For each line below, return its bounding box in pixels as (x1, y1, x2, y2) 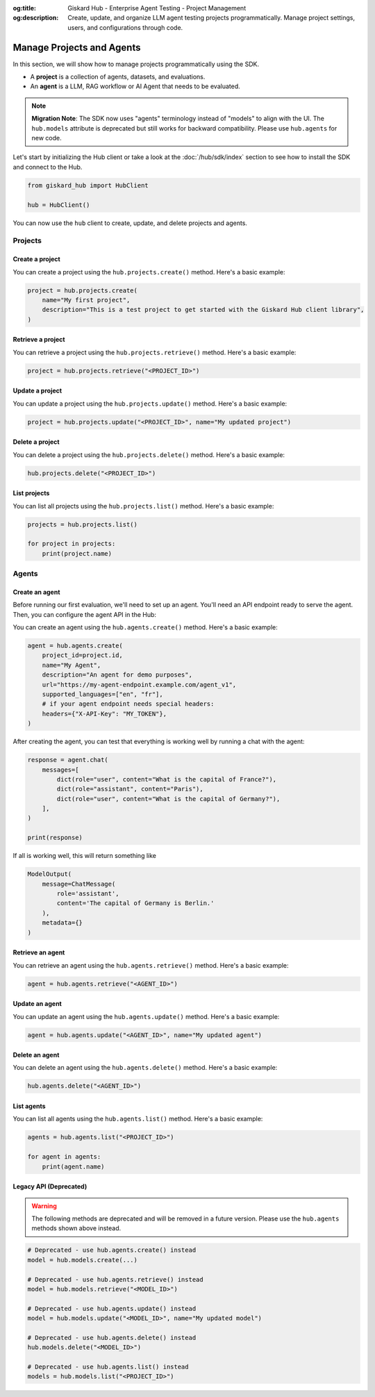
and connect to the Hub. (12, 163, 83, 171)
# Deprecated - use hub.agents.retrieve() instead (27, 1275, 204, 1283)
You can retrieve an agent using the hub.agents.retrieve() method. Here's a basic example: (12, 961, 289, 969)
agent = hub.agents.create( (27, 642, 123, 650)
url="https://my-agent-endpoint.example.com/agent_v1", (42, 681, 237, 688)
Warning (31, 1202, 57, 1210)
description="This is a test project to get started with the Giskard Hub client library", (42, 306, 365, 314)
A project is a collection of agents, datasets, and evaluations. (30, 73, 206, 81)
